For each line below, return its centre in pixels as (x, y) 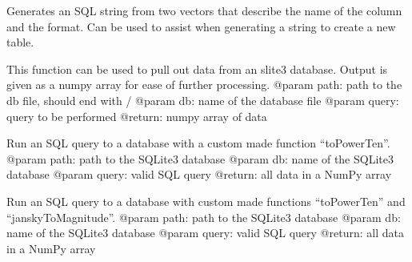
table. (20, 42)
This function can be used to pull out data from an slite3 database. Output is (197, 69)
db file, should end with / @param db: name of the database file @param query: (203, 100)
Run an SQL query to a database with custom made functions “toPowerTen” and (206, 201)
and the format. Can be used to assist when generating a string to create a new (201, 26)
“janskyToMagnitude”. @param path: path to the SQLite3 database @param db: (204, 217)
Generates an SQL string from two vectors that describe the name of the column (204, 10)
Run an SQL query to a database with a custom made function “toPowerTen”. (198, 143)
